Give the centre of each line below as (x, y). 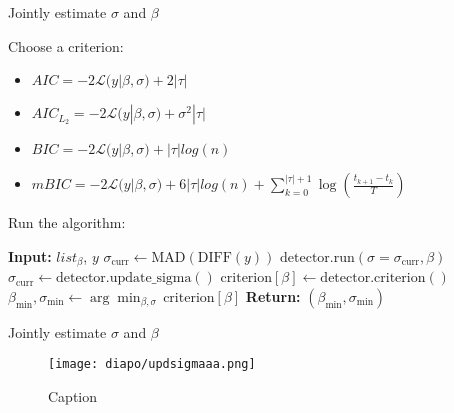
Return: (273, 295)
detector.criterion (373, 278)
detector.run (317, 257)
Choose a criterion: (66, 45)
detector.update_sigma (124, 278)
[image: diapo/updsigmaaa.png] (152, 364)
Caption (73, 396)
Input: (30, 255)
